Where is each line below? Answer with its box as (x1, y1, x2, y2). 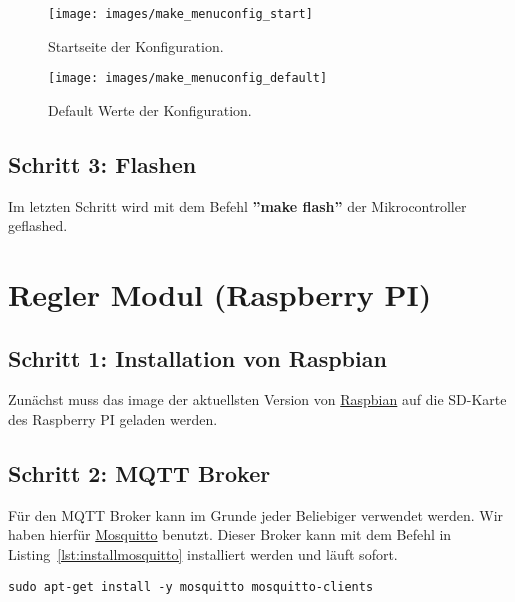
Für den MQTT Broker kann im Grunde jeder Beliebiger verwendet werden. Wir (8, 504, 504, 525)
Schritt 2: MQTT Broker (8, 458, 271, 489)
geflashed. (8, 215, 68, 236)
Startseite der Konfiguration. (48, 35, 224, 56)
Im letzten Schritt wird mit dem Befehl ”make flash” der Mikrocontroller (8, 195, 467, 216)
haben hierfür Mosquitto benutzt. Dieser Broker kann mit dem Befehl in (8, 524, 452, 545)
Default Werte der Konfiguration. (48, 99, 252, 120)
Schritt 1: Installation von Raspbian (8, 342, 387, 373)
